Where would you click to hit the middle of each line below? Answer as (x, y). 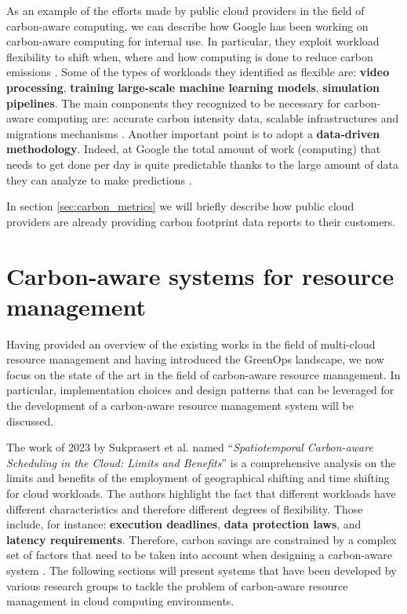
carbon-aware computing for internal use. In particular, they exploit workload (193, 41)
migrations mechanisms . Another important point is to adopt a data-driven (193, 133)
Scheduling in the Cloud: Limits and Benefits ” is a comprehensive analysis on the (201, 462)
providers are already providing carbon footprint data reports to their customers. (201, 221)
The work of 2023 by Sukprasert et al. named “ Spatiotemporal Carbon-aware (190, 447)
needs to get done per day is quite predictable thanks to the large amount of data (203, 164)
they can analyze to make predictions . (99, 179)
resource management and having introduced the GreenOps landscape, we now (195, 359)
